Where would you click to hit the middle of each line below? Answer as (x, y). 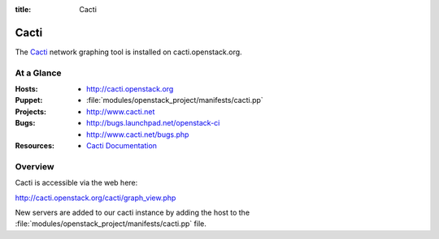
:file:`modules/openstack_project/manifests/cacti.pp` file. (111, 224)
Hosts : (26, 89)
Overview (35, 166)
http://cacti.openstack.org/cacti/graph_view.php (96, 198)
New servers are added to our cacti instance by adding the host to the (133, 212)
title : (23, 9)
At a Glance (38, 73)
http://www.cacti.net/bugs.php (138, 134)
